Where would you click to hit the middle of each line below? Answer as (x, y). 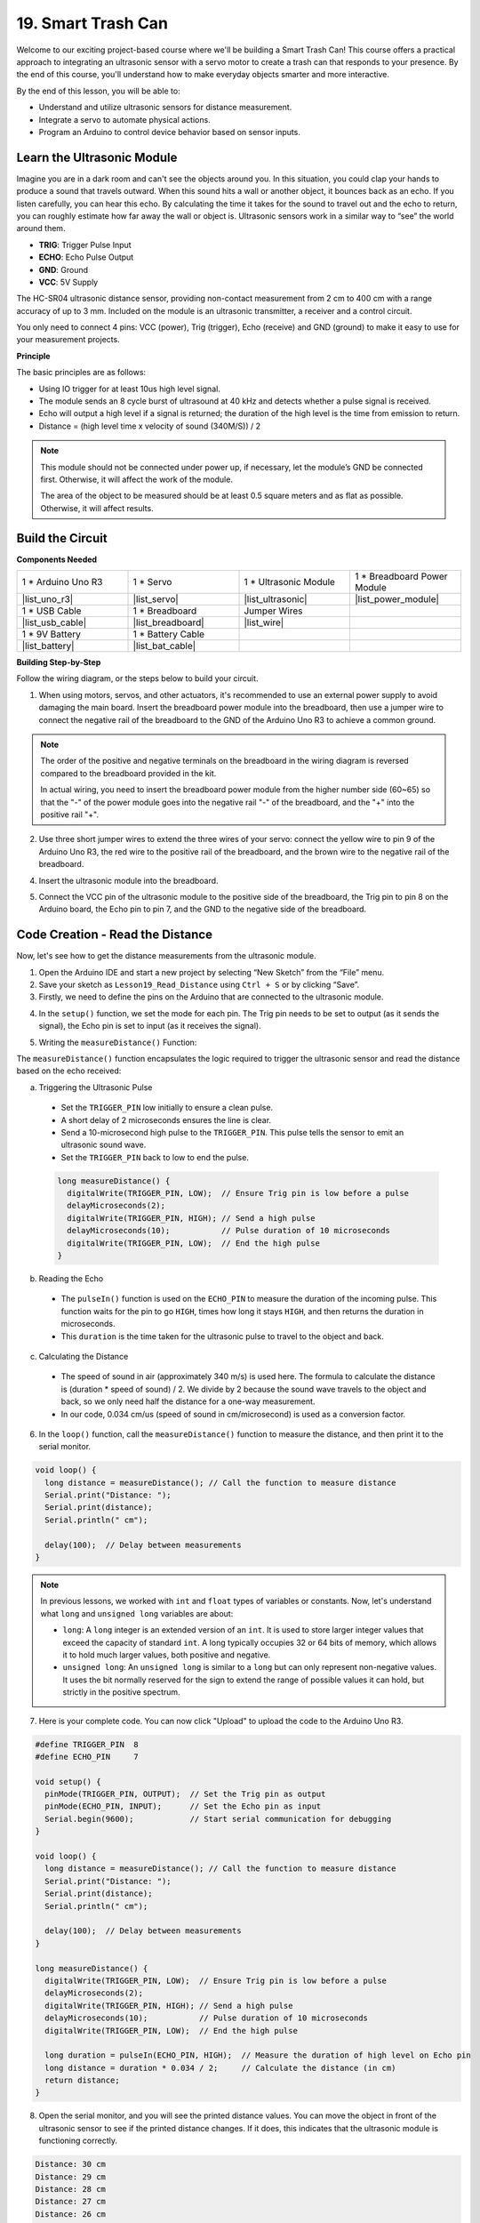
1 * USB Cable (52, 611)
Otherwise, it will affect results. (97, 508)
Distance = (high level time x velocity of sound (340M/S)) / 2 (150, 426)
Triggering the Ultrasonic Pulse (96, 1087)
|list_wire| (264, 622)
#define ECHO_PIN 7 (87, 1757)
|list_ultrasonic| (276, 599)
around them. (41, 229)
